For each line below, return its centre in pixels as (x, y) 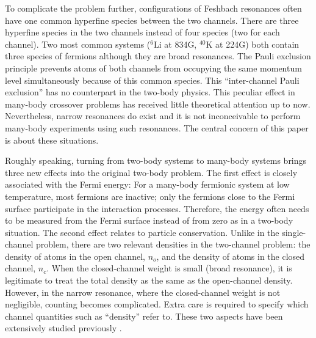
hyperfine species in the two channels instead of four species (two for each (142, 32)
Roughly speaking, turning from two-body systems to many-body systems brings (156, 160)
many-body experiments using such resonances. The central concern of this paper (157, 127)
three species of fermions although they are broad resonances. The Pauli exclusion (158, 56)
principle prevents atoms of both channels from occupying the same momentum (153, 68)
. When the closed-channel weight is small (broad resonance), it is (169, 268)
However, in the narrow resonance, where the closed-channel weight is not (143, 292)
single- (294, 232)
